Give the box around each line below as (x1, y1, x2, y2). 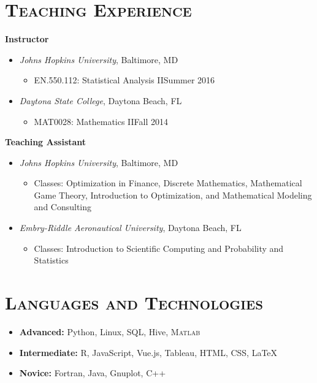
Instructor (5, 32, 49, 45)
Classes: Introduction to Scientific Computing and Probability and (34, 241, 284, 254)
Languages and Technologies (5, 290, 263, 315)
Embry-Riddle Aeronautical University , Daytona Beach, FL (19, 221, 242, 234)
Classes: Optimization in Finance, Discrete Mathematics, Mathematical (34, 176, 302, 189)
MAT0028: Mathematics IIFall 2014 (34, 115, 169, 127)
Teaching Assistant (5, 135, 86, 148)
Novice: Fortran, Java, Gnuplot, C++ (19, 366, 166, 379)
